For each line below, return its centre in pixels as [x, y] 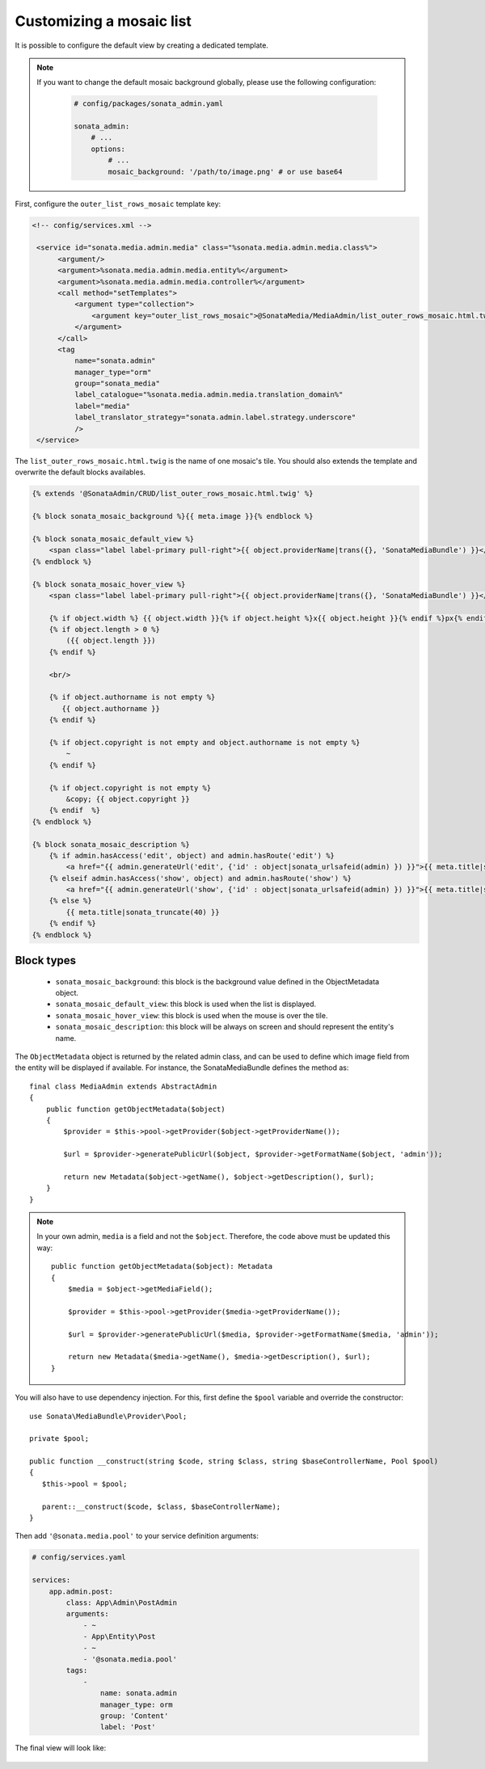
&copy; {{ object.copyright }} [128, 799]
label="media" [102, 406]
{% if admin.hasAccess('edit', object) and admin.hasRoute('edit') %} [192, 855]
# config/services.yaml [79, 1557]
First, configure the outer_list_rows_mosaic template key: [118, 204]
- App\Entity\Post [120, 1637]
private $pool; [59, 1439]
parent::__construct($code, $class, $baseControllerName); [161, 1506]
